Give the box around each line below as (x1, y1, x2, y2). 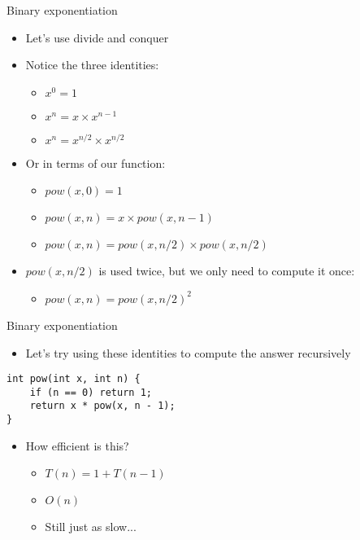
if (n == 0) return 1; (29, 386, 152, 398)
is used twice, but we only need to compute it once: (98, 262, 355, 279)
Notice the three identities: (25, 56, 159, 73)
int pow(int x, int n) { (7, 373, 141, 385)
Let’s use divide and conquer (25, 29, 169, 46)
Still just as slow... (45, 518, 137, 535)
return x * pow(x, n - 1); (29, 400, 176, 412)
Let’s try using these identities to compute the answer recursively (25, 344, 351, 361)
